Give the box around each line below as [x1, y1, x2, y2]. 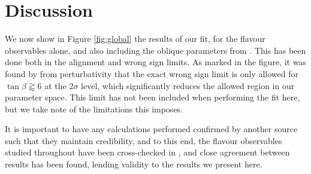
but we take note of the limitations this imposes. [5, 102, 183, 115]
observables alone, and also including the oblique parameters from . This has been [5, 44, 306, 56]
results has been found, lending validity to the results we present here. [5, 158, 262, 170]
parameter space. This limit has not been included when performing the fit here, [5, 91, 300, 103]
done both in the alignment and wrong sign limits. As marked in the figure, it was [5, 56, 306, 68]
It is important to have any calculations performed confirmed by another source [5, 123, 298, 135]
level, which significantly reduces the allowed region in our [81, 79, 295, 91]
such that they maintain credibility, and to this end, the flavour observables [5, 134, 282, 146]
